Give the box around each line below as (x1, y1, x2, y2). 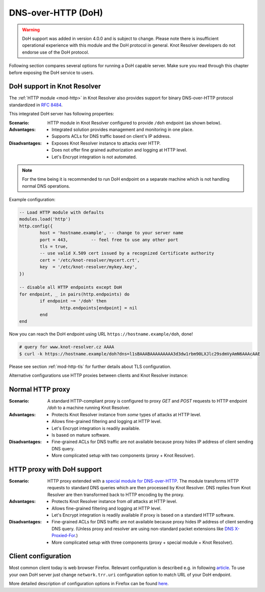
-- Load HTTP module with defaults (19, 210, 104, 215)
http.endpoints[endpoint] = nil (60, 305, 138, 311)
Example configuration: (9, 197, 56, 203)
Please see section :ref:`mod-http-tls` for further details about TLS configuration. (9, 363, 171, 370)
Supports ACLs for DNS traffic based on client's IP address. (52, 133, 171, 139)
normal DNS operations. (22, 183, 71, 189)
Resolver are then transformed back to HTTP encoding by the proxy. (47, 492, 184, 498)
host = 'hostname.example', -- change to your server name (39, 230, 184, 236)
